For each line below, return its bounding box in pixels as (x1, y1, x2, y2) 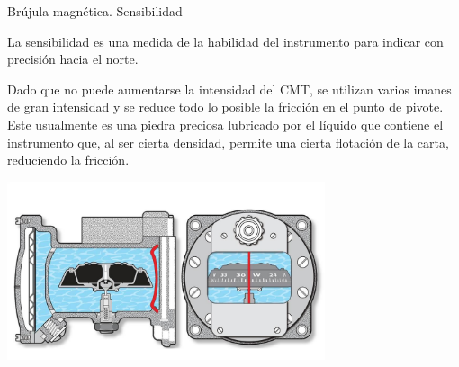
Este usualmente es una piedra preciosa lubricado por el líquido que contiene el (7, 114, 444, 133)
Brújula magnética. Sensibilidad (7, 2, 183, 20)
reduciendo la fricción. (7, 150, 130, 169)
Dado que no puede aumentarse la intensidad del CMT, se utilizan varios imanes (7, 79, 452, 98)
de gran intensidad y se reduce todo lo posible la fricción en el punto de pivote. (7, 97, 444, 116)
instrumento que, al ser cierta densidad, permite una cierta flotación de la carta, (7, 132, 449, 151)
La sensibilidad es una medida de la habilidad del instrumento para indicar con (7, 31, 444, 50)
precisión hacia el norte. (7, 49, 139, 68)
